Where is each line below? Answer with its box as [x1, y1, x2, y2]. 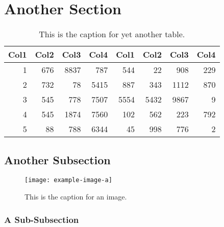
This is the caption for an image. [24, 191, 127, 201]
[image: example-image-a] [24, 176, 112, 184]
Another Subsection [4, 152, 111, 167]
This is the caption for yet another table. [39, 28, 185, 40]
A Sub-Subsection [4, 213, 79, 225]
